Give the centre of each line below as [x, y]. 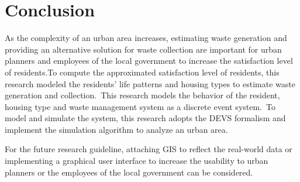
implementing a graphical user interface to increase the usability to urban [137, 161]
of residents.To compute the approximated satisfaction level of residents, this [142, 72]
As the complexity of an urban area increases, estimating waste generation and [146, 38]
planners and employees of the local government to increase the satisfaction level [149, 61]
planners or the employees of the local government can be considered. [129, 172]
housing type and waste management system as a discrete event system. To [140, 106]
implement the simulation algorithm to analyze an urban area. [116, 129]
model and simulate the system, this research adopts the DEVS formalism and [145, 118]
